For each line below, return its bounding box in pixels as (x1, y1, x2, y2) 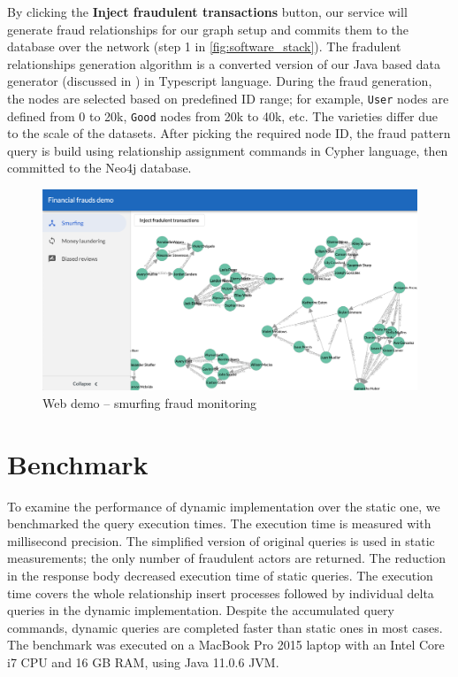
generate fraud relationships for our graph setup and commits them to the (7, 19, 409, 38)
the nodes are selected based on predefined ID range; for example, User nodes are (7, 88, 449, 107)
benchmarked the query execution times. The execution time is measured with (7, 514, 431, 533)
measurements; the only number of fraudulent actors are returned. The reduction (7, 549, 447, 567)
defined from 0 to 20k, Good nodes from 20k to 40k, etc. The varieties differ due (7, 106, 439, 125)
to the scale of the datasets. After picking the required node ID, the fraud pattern (7, 124, 451, 142)
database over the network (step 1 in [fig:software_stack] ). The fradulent (7, 37, 401, 56)
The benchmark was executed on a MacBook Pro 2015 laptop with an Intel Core (7, 635, 445, 654)
